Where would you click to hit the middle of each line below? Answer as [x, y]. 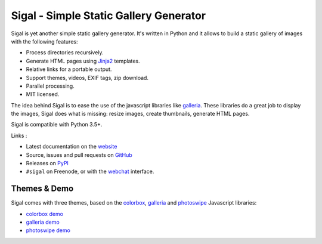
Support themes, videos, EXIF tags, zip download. [87, 78]
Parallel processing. [50, 86]
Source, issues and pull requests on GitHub [79, 155]
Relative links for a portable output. [69, 69]
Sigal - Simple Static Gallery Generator [108, 16]
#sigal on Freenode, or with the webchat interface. [90, 172]
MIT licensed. [43, 94]
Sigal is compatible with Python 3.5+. [57, 125]
